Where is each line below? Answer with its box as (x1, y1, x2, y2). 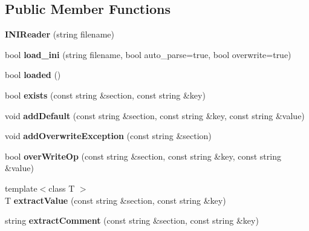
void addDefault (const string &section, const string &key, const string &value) (5, 109, 305, 122)
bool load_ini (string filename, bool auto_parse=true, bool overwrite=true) (5, 48, 291, 60)
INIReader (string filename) (5, 28, 114, 41)
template (5, 181, 37, 194)
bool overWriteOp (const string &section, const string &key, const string (5, 149, 281, 162)
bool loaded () (5, 68, 61, 81)
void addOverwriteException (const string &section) (5, 129, 212, 142)
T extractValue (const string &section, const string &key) (5, 194, 226, 206)
